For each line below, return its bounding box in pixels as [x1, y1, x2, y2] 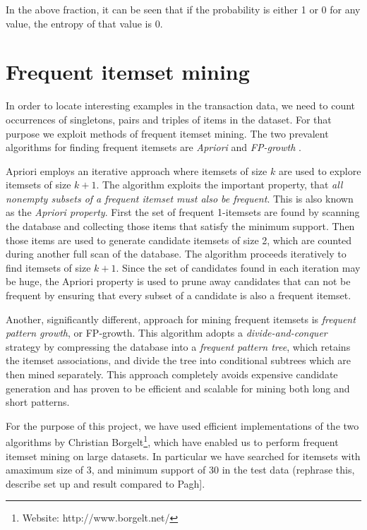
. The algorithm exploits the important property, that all [96, 177, 343, 192]
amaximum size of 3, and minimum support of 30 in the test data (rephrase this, [6, 462, 355, 477]
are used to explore [278, 163, 361, 178]
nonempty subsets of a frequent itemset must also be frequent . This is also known [6, 191, 354, 205]
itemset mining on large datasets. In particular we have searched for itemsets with [6, 448, 361, 463]
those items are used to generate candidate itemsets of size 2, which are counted [6, 232, 352, 247]
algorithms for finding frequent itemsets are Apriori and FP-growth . [6, 140, 301, 155]
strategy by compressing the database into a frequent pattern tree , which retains [6, 339, 351, 354]
